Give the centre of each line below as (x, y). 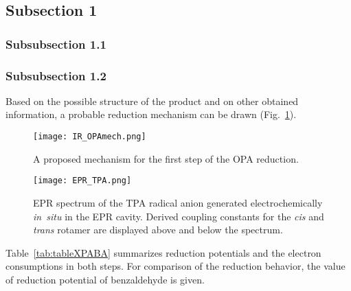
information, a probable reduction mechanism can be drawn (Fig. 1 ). (151, 114)
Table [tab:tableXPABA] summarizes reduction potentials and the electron (163, 252)
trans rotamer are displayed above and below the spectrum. (158, 230)
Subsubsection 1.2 (56, 75)
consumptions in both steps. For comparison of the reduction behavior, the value (175, 266)
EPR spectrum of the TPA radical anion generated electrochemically (178, 202)
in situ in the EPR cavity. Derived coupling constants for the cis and (179, 216)
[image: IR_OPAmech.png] (90, 137)
